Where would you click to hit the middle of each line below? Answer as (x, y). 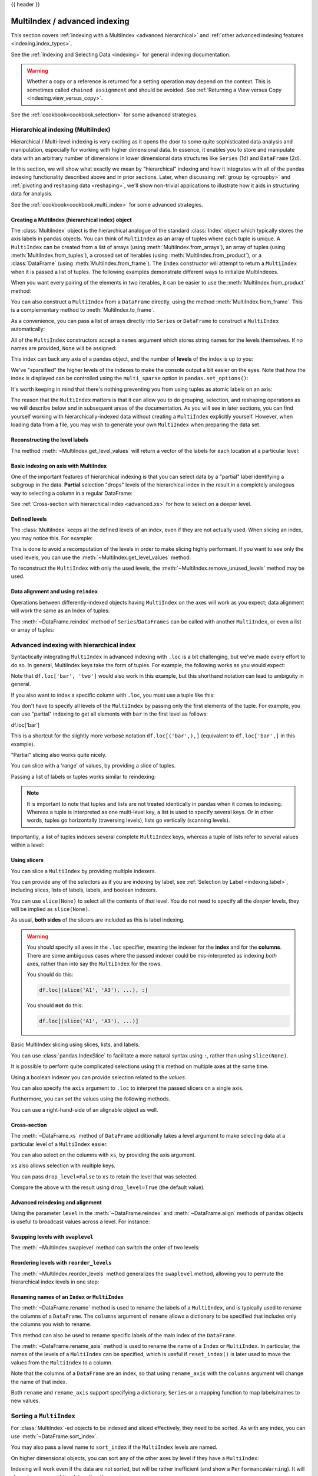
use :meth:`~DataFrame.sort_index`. (54, 1436)
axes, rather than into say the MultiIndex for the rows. (94, 964)
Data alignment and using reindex (54, 592)
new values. (26, 1401)
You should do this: (50, 975)
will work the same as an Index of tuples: (60, 610)
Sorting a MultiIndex (43, 1416)
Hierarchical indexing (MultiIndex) (61, 130)
